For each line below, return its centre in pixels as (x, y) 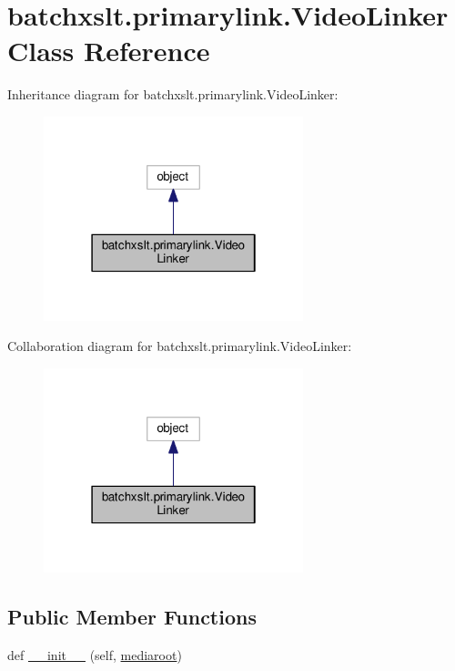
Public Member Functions (132, 616)
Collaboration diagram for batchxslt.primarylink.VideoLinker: (180, 346)
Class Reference (109, 51)
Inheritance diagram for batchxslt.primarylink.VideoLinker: (173, 94)
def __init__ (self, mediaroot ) (95, 654)
